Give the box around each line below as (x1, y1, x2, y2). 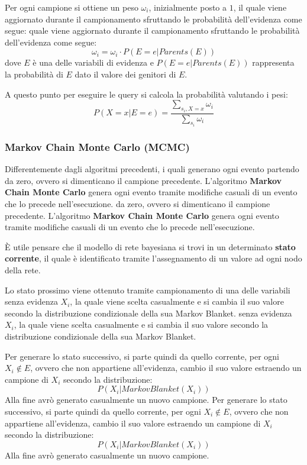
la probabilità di (5, 67, 63, 80)
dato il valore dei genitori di (75, 67, 176, 80)
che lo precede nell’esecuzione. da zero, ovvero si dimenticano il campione (5, 198, 270, 210)
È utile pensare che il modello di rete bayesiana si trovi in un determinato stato (5, 240, 296, 253)
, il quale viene (233, 1, 287, 13)
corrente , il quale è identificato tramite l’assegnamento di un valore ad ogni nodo (5, 252, 302, 264)
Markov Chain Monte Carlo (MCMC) (5, 139, 190, 154)
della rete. (5, 264, 41, 276)
